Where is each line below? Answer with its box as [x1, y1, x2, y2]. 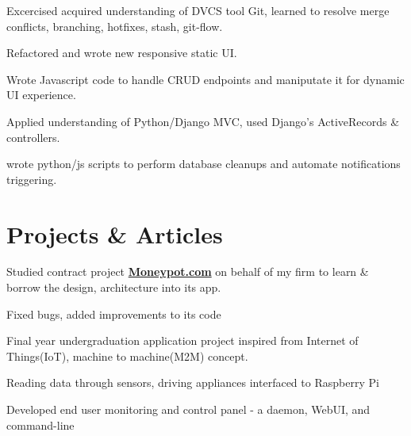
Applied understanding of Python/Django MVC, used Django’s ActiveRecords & [6, 113, 400, 129]
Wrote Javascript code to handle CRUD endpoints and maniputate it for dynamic [6, 71, 405, 87]
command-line [6, 416, 75, 433]
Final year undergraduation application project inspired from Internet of [6, 332, 359, 349]
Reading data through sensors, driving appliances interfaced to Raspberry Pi [6, 374, 379, 391]
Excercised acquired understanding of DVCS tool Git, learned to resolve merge [6, 2, 390, 18]
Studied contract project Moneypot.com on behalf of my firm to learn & [6, 263, 369, 280]
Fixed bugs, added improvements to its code [6, 305, 221, 322]
